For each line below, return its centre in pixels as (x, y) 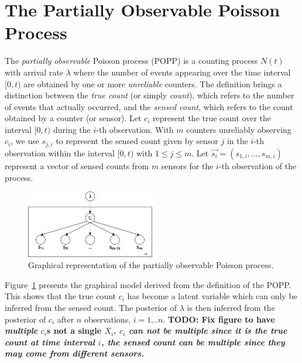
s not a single (74, 331)
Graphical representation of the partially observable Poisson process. (151, 265)
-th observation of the (258, 165)
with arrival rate (34, 72)
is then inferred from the (231, 308)
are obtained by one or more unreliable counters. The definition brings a (153, 83)
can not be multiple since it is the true (208, 331)
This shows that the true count (61, 296)
